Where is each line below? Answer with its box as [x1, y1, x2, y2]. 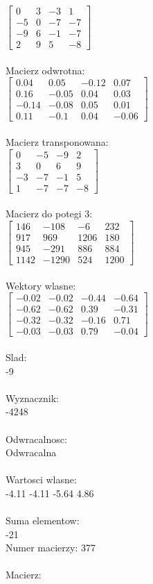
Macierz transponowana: [6, 135, 109, 149]
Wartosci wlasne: [6, 472, 77, 487]
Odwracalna [6, 445, 57, 460]
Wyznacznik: [6, 390, 60, 405]
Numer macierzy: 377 [6, 540, 96, 555]
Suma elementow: [6, 513, 80, 528]
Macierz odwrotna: [6, 62, 85, 77]
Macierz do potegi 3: [6, 206, 93, 221]
